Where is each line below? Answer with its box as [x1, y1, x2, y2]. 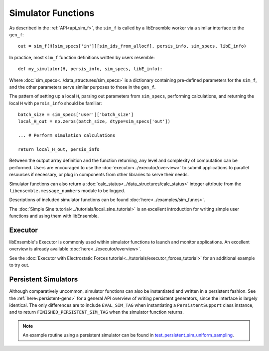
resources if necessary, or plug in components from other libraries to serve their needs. [9, 172, 189, 178]
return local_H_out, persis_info [18, 147, 100, 152]
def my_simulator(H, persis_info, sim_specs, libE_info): [18, 66, 163, 72]
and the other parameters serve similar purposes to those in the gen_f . [9, 84, 156, 90]
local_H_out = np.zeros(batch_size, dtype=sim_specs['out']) [18, 118, 170, 124]
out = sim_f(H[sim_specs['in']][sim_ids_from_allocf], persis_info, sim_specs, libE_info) [18, 43, 247, 49]
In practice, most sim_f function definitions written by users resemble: [9, 54, 155, 60]
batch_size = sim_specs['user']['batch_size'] [18, 112, 134, 117]
